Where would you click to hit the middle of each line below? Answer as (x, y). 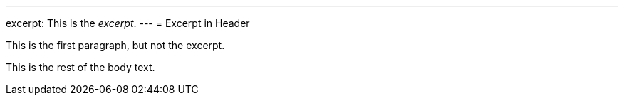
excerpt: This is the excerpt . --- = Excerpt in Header (128, 23)
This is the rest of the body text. (80, 67)
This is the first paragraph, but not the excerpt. (115, 45)
